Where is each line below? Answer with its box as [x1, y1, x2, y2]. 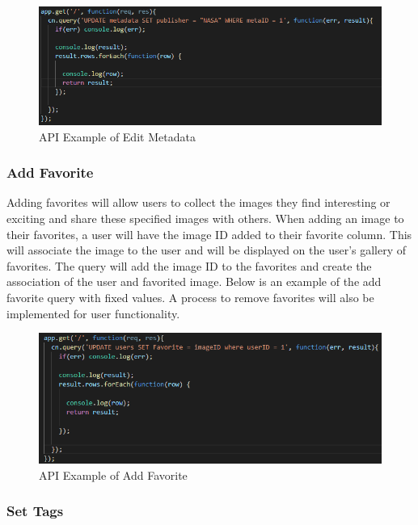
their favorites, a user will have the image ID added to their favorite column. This [6, 225, 412, 242]
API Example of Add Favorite [39, 466, 188, 483]
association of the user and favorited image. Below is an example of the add [6, 273, 382, 290]
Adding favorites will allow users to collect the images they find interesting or [6, 194, 391, 211]
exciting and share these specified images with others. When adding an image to [6, 209, 404, 226]
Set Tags [6, 501, 64, 521]
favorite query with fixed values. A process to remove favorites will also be [6, 288, 374, 305]
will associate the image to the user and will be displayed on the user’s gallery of [6, 241, 407, 258]
